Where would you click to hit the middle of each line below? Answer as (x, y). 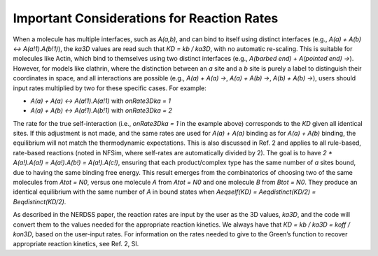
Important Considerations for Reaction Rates (146, 18)
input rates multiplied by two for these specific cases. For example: (110, 88)
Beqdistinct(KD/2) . (40, 201)
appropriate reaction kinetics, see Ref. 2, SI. (76, 244)
